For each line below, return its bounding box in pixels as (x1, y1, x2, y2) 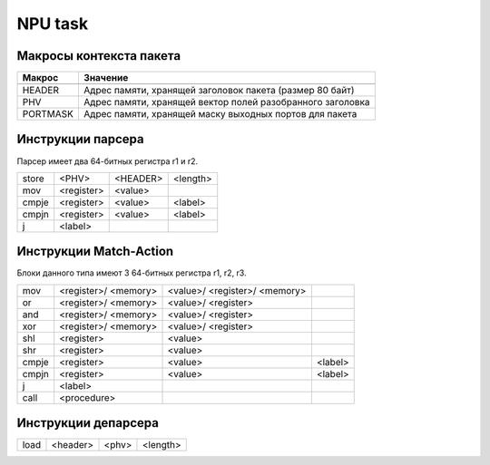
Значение (83, 72, 129, 84)
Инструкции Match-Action (16, 244, 174, 259)
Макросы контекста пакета (16, 48, 181, 63)
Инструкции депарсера (16, 415, 159, 431)
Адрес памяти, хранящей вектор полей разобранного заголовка (83, 96, 371, 109)
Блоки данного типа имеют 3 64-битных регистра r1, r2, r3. (16, 267, 247, 278)
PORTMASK (22, 108, 74, 121)
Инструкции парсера (16, 131, 144, 147)
